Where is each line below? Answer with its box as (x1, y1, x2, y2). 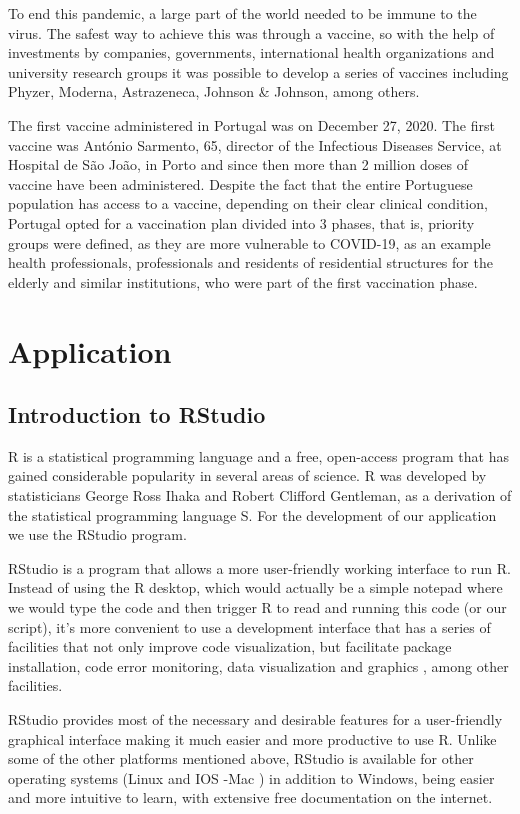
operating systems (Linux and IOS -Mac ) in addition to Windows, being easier (8, 767, 495, 788)
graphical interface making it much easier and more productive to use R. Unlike (8, 728, 497, 749)
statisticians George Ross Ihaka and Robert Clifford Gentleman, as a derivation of (8, 485, 512, 506)
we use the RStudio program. (8, 524, 187, 545)
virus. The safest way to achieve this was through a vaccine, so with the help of (8, 22, 495, 43)
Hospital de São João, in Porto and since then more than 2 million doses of (8, 154, 469, 175)
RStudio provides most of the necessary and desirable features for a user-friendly (8, 709, 503, 730)
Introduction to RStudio (8, 399, 266, 430)
